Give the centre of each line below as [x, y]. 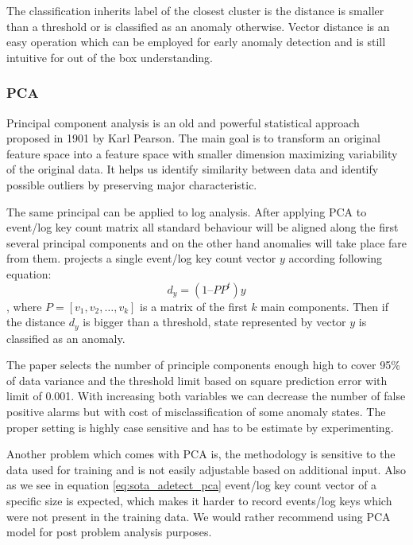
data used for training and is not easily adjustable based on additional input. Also [206, 469]
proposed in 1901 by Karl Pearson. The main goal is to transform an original [193, 138]
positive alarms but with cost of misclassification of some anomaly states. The [196, 411]
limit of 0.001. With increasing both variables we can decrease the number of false [206, 396]
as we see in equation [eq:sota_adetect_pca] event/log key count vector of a [192, 485]
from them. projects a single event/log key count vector [141, 258]
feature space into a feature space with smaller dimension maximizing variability [202, 153]
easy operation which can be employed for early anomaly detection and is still [196, 42]
